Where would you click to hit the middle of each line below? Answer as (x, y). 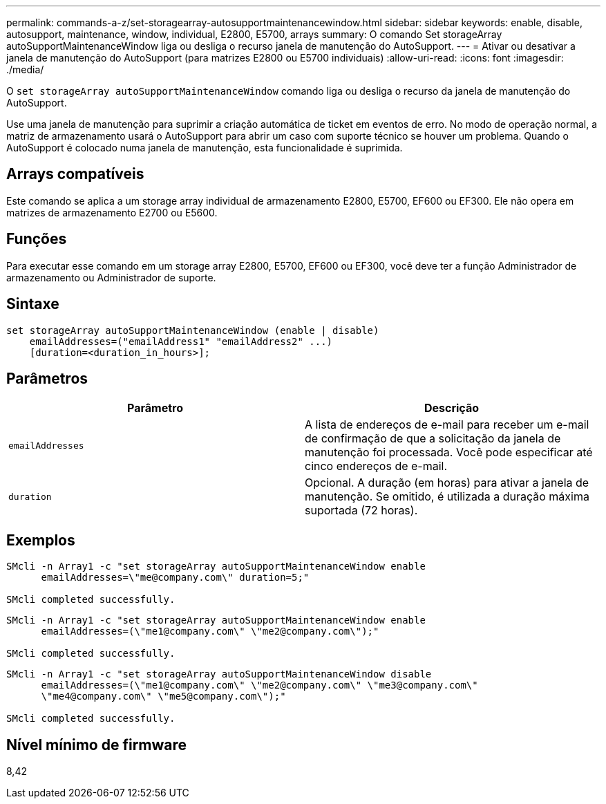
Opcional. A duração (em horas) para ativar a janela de (447, 483)
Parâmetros (47, 378)
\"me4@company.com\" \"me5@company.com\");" (163, 697)
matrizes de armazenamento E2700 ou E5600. (112, 212)
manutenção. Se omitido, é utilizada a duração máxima (447, 497)
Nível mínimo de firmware (97, 745)
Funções (37, 239)
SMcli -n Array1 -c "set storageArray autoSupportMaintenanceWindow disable (219, 674)
